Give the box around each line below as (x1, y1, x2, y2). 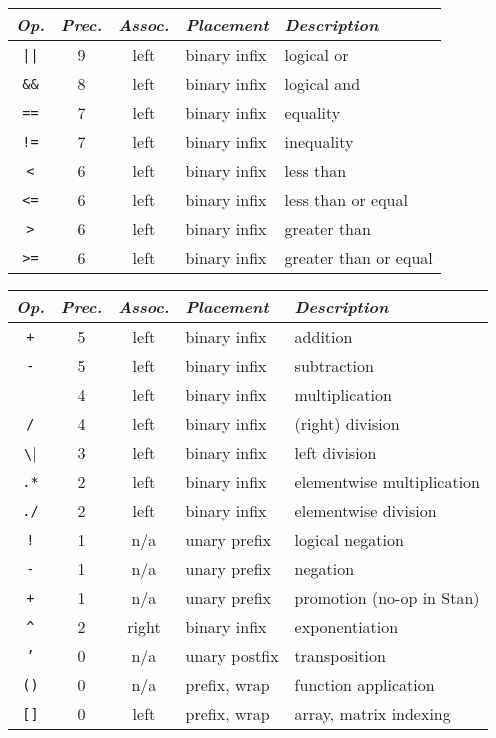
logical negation (294, 528, 404, 551)
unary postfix (185, 644, 279, 667)
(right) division (294, 412, 400, 435)
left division (294, 441, 377, 464)
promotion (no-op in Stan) (294, 586, 480, 609)
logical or (284, 43, 349, 66)
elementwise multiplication (294, 470, 481, 493)
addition (294, 325, 353, 348)
